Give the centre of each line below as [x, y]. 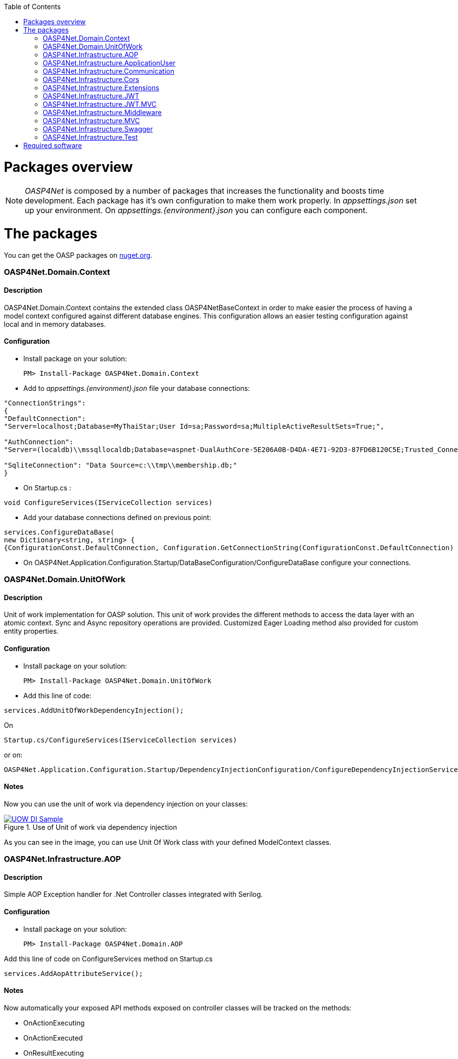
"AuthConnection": [39, 442]
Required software [53, 145]
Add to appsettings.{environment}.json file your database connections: [137, 388]
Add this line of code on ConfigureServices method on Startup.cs [108, 958]
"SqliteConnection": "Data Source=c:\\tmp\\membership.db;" [121, 465]
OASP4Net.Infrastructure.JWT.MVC [100, 104]
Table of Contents [33, 7]
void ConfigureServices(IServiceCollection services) [108, 502]
